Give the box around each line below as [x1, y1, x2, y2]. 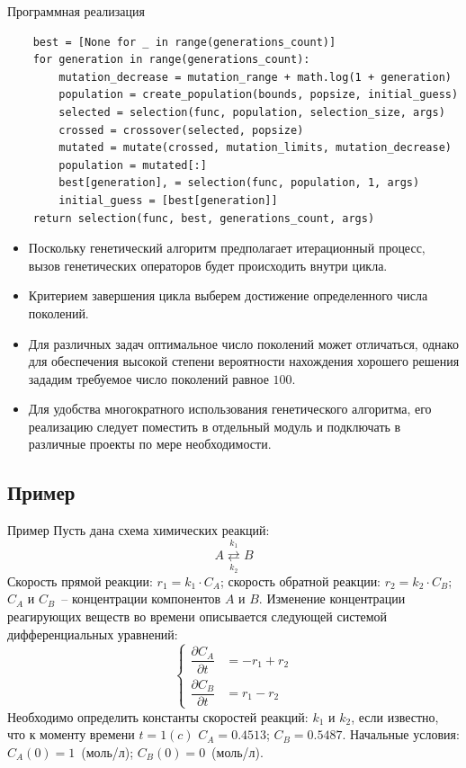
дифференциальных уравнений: [7, 624, 178, 643]
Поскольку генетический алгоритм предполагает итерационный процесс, [28, 238, 426, 257]
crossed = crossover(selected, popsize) [58, 123, 304, 137]
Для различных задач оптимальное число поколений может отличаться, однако [28, 334, 459, 353]
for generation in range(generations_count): [32, 53, 310, 67]
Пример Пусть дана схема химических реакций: [7, 521, 270, 540]
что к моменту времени [7, 725, 135, 744]
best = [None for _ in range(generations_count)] [32, 35, 336, 49]
